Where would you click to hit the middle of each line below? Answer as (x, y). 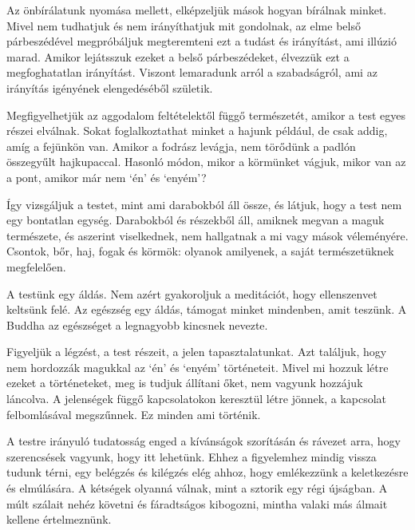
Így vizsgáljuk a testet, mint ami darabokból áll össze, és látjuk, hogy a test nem (204, 204)
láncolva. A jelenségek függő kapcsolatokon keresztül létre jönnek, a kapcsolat (196, 399)
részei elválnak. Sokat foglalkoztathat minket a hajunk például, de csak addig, (197, 131)
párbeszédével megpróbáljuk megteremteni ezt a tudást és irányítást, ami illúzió (202, 41)
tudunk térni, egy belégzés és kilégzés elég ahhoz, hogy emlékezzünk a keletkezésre (207, 472)
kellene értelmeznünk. (59, 519)
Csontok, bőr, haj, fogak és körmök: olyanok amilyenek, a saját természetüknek (200, 251)
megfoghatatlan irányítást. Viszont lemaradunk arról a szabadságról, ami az (192, 72)
